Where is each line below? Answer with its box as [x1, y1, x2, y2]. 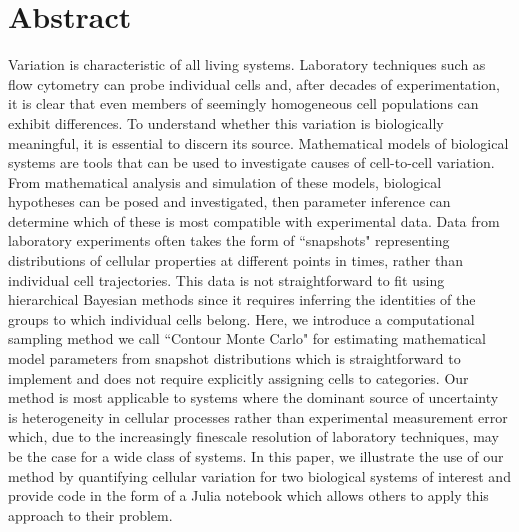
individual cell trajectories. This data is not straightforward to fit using [8, 269, 445, 290]
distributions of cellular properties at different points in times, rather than [8, 250, 463, 271]
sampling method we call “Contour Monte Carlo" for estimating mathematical [8, 328, 486, 349]
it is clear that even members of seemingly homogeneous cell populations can [8, 93, 479, 114]
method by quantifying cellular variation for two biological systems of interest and [8, 465, 511, 486]
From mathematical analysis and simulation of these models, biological [8, 171, 442, 192]
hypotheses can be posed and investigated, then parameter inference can [8, 191, 451, 212]
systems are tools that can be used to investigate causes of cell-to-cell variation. [8, 152, 495, 173]
